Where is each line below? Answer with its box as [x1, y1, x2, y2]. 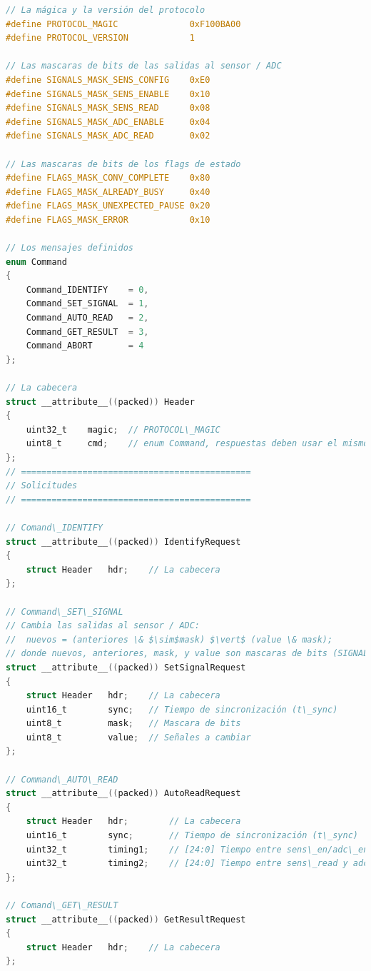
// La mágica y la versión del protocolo [6, 5, 205, 15]
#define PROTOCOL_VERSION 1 [6, 33, 195, 44]
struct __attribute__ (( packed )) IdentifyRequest [6, 536, 241, 547]
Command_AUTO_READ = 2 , [26, 313, 149, 323]
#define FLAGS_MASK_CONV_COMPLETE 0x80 [6, 173, 210, 183]
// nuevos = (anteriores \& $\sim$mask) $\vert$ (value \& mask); [6, 634, 333, 645]
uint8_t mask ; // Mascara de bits [26, 718, 241, 729]
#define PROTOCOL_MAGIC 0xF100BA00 [6, 19, 241, 29]
